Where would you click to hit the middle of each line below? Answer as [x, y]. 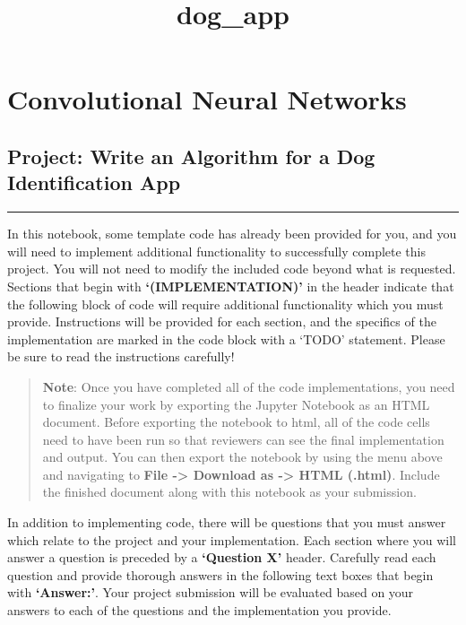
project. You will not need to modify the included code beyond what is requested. [232, 269]
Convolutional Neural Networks [207, 99]
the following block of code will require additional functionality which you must [225, 304]
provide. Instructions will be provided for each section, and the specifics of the [222, 321]
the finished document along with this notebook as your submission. [229, 492]
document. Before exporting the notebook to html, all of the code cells [236, 422]
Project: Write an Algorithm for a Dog [191, 156]
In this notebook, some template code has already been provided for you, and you [232, 234]
